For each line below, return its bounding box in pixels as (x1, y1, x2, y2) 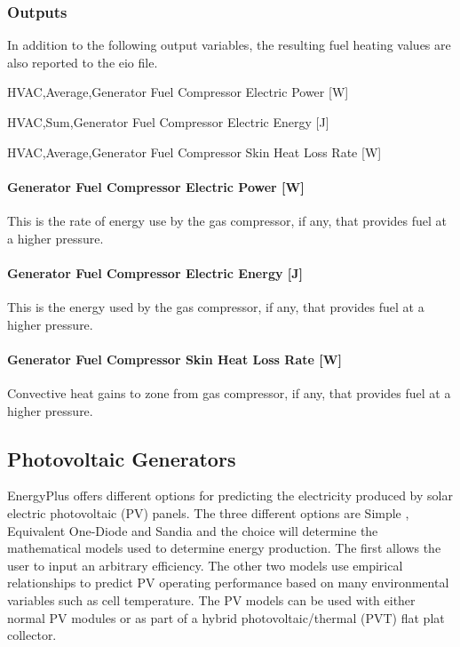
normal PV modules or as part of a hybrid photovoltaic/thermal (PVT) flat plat (7, 608, 445, 627)
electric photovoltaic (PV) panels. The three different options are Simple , (7, 503, 409, 522)
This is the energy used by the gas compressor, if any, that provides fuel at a (7, 297, 424, 316)
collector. (7, 626, 57, 644)
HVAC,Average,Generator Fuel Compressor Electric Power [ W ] (7, 83, 349, 101)
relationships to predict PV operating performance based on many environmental (7, 573, 449, 592)
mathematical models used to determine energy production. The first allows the (7, 539, 441, 557)
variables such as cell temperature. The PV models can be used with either (7, 590, 416, 609)
